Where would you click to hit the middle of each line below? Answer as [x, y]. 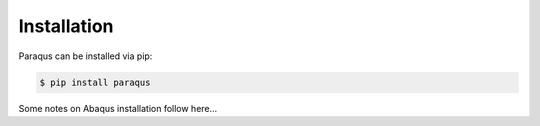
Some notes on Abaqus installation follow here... [118, 108]
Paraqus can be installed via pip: [85, 56]
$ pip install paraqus [95, 82]
